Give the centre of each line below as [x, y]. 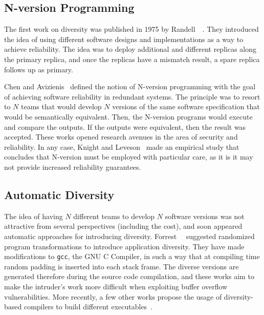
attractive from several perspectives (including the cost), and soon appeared [123, 226]
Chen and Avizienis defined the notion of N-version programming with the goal [130, 86]
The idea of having [34, 216]
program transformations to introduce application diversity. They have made [124, 246]
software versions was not [205, 216]
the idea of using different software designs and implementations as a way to [124, 39]
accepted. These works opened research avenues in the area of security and [121, 137]
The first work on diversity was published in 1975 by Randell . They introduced [131, 29]
